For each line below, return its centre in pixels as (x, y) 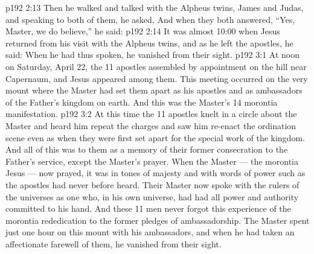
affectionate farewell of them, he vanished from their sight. (114, 243)
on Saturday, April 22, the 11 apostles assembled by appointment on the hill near (156, 66)
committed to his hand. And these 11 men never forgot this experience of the (148, 208)
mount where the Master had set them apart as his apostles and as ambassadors (154, 90)
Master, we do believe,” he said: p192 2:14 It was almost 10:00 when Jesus (143, 31)
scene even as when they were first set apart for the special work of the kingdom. (155, 137)
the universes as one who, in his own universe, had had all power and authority (152, 196)
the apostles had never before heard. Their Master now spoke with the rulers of (152, 184)
